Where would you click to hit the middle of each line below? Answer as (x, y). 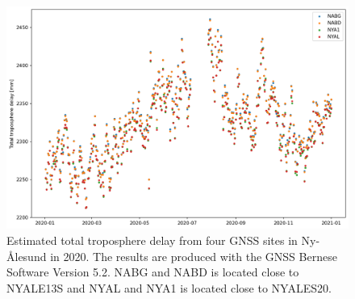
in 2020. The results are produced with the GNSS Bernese (194, 256)
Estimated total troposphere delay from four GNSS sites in (152, 240)
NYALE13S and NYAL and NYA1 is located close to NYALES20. (169, 287)
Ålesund (27, 256)
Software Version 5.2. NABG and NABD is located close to (153, 272)
